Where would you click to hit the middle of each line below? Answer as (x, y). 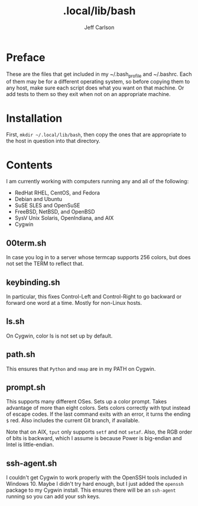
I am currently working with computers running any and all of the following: (98, 182)
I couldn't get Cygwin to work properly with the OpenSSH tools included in (97, 478)
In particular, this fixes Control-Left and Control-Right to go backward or (94, 296)
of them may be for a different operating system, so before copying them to (98, 82)
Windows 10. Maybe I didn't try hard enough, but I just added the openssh (95, 484)
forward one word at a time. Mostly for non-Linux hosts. (74, 303)
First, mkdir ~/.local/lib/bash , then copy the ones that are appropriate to (96, 135)
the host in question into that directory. (53, 141)
